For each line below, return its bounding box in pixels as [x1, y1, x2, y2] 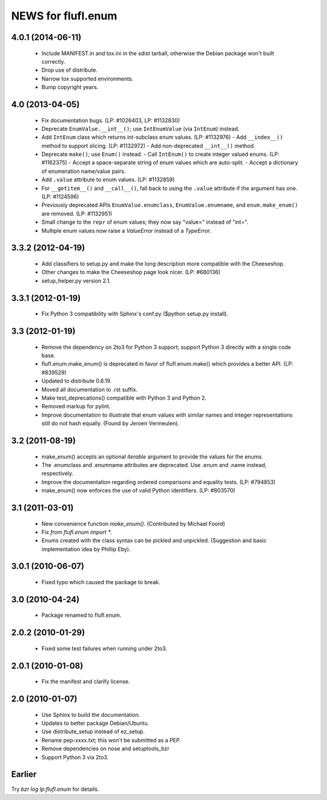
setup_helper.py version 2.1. [41, 277, 111, 284]
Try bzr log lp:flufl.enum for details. [11, 785, 99, 793]
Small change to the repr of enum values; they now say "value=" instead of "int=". [41, 218, 248, 226]
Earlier [11, 769, 37, 779]
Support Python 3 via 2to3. [41, 753, 109, 761]
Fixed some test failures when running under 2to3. [41, 645, 168, 652]
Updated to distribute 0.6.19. [41, 377, 112, 385]
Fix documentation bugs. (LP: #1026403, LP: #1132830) [41, 116, 180, 124]
